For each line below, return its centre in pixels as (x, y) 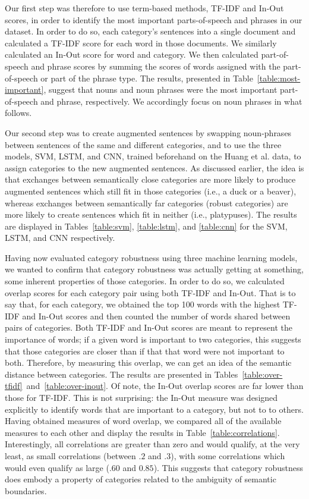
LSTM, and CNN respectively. (60, 238)
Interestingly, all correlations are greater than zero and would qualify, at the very (152, 444)
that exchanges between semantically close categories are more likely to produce (150, 179)
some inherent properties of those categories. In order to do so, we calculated (145, 281)
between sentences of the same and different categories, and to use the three (143, 144)
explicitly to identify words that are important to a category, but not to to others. (154, 409)
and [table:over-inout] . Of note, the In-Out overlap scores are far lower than (165, 386)
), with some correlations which (228, 455)
